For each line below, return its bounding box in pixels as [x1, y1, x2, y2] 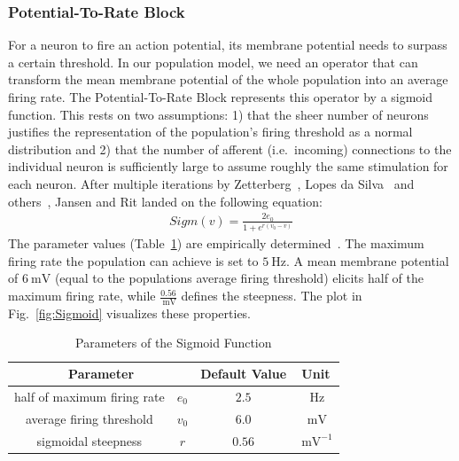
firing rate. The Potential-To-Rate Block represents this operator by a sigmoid [8, 88, 433, 105]
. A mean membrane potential [286, 251, 449, 270]
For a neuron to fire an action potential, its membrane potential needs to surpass [8, 35, 447, 54]
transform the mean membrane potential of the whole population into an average [8, 70, 448, 89]
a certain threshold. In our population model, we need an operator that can [8, 52, 418, 71]
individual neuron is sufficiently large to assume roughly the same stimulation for [8, 157, 448, 176]
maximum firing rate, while [8, 286, 156, 305]
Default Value [200, 364, 287, 383]
